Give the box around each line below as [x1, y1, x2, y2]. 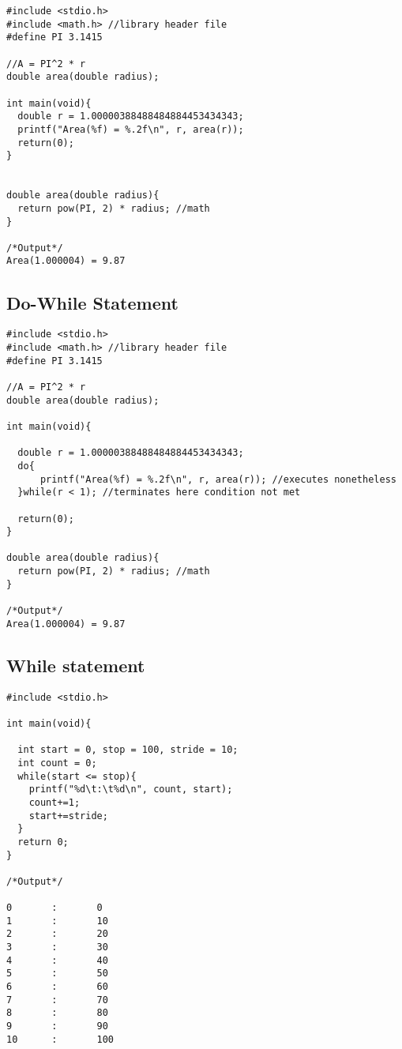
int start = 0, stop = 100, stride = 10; [17, 744, 239, 756]
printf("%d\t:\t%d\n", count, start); [28, 784, 233, 795]
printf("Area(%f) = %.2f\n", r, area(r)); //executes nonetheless [39, 473, 396, 485]
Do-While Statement [6, 290, 178, 314]
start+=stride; [28, 810, 108, 822]
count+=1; [28, 796, 81, 808]
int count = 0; [17, 757, 97, 769]
